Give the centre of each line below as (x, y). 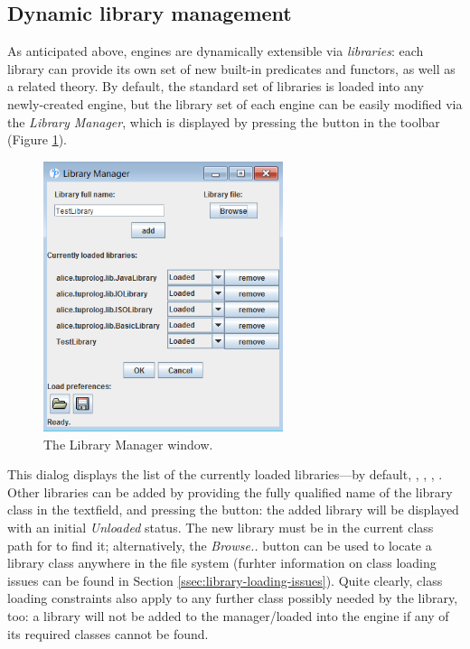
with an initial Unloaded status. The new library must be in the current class (221, 527)
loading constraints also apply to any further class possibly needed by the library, (233, 598)
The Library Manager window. (128, 444)
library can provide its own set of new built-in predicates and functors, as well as (231, 68)
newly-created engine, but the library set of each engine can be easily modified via (235, 103)
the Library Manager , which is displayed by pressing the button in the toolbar (224, 121)
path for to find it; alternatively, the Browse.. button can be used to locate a (220, 545)
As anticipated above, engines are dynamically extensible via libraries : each (216, 51)
